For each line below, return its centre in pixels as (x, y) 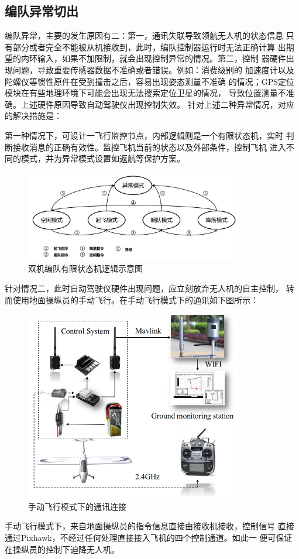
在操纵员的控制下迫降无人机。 (62, 549)
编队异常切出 (42, 11)
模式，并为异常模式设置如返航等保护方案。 (103, 158)
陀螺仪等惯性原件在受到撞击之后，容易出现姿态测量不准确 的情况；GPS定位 (149, 81)
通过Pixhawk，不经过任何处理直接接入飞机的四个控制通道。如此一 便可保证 (149, 538)
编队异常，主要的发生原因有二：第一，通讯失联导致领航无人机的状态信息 (144, 35)
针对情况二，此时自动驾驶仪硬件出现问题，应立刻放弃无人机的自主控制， (144, 288)
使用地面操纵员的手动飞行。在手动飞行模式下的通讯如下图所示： (135, 299)
